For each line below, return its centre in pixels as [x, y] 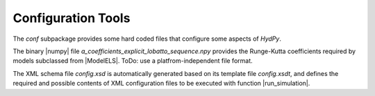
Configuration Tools [72, 18]
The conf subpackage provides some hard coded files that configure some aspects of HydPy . [147, 39]
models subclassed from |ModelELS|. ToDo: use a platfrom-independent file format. [133, 61]
